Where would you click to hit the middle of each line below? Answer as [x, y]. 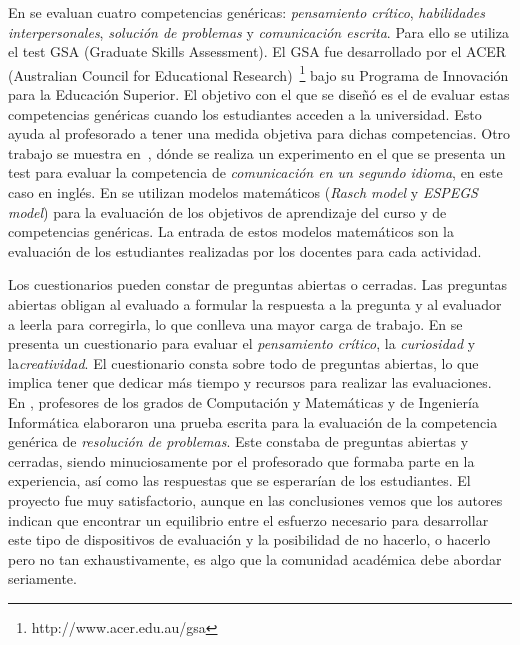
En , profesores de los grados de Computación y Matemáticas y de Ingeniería [243, 401]
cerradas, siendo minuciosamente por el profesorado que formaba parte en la [241, 460]
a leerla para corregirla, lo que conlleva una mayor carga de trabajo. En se [235, 323]
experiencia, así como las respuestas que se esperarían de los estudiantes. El [239, 480]
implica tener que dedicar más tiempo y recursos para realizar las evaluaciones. [250, 382]
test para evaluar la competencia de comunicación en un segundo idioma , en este [255, 172]
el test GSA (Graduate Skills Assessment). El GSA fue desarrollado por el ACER [257, 51]
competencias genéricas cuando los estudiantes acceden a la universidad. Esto [245, 113]
